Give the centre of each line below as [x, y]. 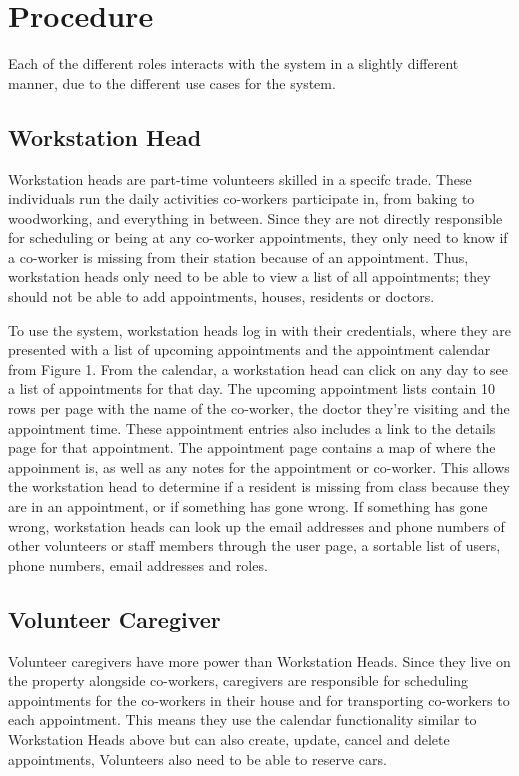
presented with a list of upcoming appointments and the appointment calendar [249, 349]
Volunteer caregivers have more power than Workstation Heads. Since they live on [259, 660]
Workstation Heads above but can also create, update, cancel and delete [229, 738]
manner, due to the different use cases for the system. [172, 82]
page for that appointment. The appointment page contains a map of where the [252, 447]
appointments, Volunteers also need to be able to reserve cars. [197, 758]
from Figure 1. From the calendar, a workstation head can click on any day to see [258, 368]
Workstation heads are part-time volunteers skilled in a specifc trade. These [240, 178]
